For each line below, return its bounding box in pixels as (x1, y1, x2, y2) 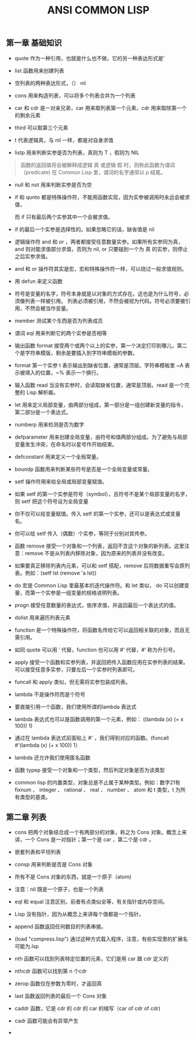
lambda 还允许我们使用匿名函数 (14, 754, 91, 761)
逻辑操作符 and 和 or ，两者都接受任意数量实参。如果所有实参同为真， (14, 238, 183, 245)
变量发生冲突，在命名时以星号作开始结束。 (14, 440, 118, 447)
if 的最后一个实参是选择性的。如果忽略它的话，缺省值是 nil (14, 226, 155, 233)
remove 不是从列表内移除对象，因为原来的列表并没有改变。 (25, 549, 168, 556)
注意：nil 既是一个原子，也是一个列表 (14, 886, 104, 893)
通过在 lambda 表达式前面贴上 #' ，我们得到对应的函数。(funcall (14, 734, 169, 741)
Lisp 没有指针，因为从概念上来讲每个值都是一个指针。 (14, 911, 145, 918)
